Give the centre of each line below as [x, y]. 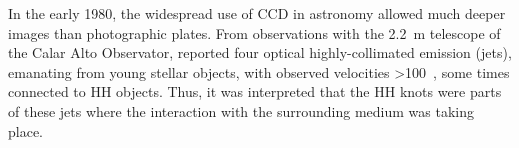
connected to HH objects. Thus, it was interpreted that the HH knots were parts [255, 91]
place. [25, 130]
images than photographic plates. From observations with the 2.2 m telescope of [254, 32]
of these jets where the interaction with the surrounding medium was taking [241, 110]
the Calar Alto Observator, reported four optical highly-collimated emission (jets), [260, 52]
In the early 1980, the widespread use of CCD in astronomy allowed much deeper [257, 13]
